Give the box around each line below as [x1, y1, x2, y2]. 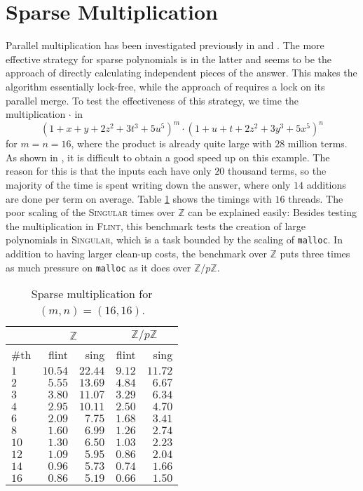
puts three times [280, 246, 350, 260]
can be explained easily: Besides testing [188, 205, 357, 220]
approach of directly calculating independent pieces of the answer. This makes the [6, 65, 357, 80]
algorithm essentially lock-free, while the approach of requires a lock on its [6, 79, 325, 93]
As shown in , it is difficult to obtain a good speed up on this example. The [6, 149, 330, 164]
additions [306, 177, 346, 191]
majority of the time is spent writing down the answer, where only [6, 177, 291, 191]
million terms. [287, 136, 348, 151]
